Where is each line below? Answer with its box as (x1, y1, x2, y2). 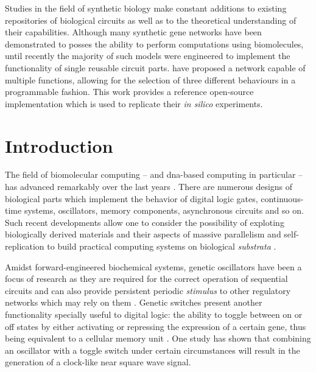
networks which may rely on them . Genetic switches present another (5, 296, 262, 309)
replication (5, 240, 44, 253)
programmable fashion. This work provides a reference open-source (5, 85, 254, 98)
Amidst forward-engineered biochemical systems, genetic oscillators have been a (5, 260, 302, 273)
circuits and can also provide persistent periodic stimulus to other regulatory (5, 284, 291, 297)
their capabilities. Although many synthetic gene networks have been (5, 26, 262, 38)
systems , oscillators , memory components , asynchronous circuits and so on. (24, 204, 304, 217)
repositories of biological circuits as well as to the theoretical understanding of (5, 13, 297, 26)
